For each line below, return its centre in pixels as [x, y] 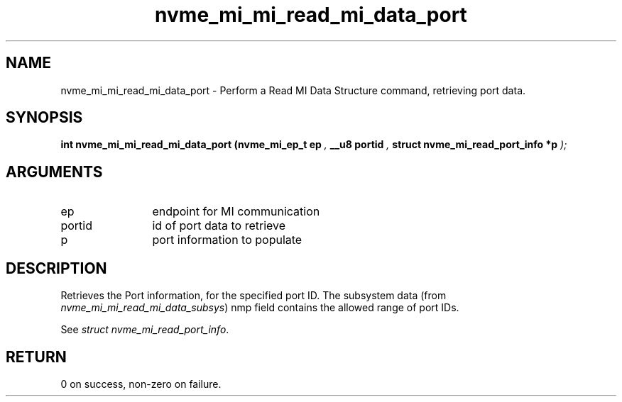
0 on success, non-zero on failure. [141, 384]
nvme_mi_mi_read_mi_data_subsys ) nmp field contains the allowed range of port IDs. [260, 308]
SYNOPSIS [44, 118]
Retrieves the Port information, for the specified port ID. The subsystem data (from [253, 296]
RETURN [36, 357]
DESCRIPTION [56, 268]
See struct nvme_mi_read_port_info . [145, 330]
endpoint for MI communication [236, 212]
